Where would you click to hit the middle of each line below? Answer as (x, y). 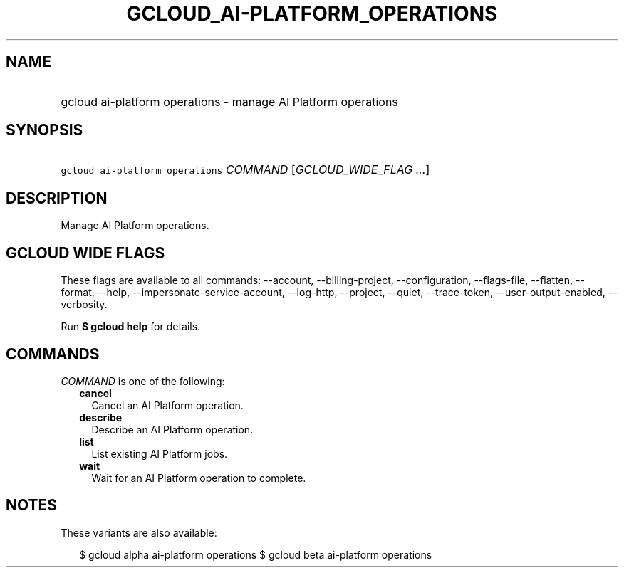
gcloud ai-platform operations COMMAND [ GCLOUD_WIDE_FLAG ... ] (245, 170)
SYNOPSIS (45, 130)
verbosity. (84, 305)
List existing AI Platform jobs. (160, 453)
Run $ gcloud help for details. (131, 327)
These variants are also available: (139, 532)
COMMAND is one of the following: (143, 381)
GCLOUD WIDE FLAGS (85, 253)
